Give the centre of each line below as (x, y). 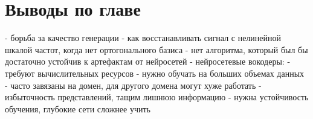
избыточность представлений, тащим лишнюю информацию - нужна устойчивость (157, 97)
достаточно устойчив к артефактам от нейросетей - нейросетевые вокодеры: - (148, 61)
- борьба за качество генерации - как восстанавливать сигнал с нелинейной (143, 38)
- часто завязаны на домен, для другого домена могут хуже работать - (133, 85)
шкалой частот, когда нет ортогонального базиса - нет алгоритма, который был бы (156, 49)
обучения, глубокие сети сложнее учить (78, 108)
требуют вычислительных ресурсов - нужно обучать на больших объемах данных (155, 73)
